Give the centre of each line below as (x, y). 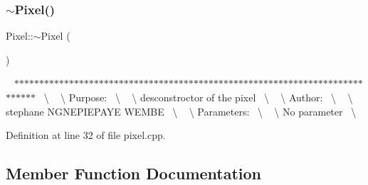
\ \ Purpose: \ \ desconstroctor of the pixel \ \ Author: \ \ (198, 97)
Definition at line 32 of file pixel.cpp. (86, 135)
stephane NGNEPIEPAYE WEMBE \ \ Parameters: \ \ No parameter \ (181, 111)
